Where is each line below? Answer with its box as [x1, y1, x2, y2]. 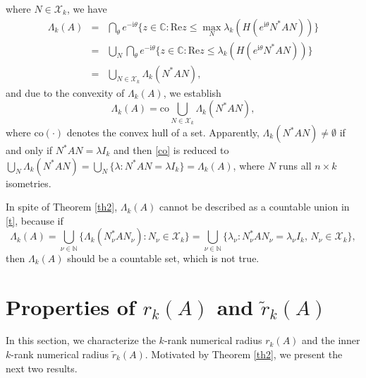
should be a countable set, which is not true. [67, 250, 260, 265]
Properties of [6, 292, 135, 321]
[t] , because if [6, 213, 63, 228]
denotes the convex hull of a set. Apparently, [66, 125, 260, 140]
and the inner [302, 333, 360, 348]
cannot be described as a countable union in [159, 199, 350, 214]
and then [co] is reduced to [114, 143, 229, 158]
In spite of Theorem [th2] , [6, 199, 118, 214]
